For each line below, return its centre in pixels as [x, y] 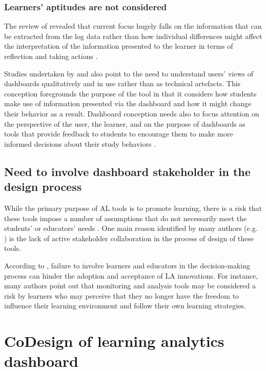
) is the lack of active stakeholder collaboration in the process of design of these [129, 238]
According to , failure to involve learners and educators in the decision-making [127, 265]
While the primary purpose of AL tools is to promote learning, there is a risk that [133, 208]
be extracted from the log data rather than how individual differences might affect [133, 36]
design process [43, 187]
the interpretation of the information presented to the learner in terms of [119, 46]
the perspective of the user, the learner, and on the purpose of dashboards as [125, 123]
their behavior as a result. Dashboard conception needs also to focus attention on [132, 113]
